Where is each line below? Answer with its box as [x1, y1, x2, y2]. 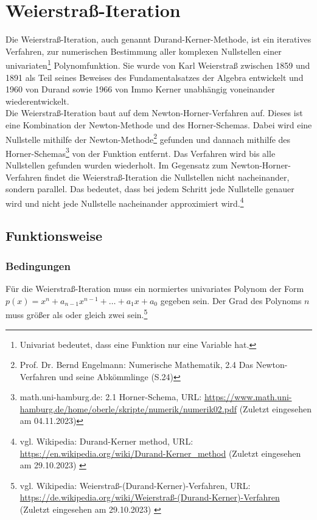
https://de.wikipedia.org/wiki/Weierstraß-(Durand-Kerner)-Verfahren [19, 491, 280, 504]
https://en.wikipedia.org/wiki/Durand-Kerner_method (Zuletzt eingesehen [19, 446, 301, 459]
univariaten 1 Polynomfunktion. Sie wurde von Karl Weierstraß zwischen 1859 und [5, 57, 310, 71]
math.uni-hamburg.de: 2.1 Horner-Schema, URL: [19, 390, 202, 403]
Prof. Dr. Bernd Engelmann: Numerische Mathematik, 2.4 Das [19, 358, 253, 371]
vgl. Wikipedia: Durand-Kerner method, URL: [19, 435, 193, 448]
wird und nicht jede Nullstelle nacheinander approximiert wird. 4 [5, 195, 244, 209]
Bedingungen [5, 258, 71, 273]
